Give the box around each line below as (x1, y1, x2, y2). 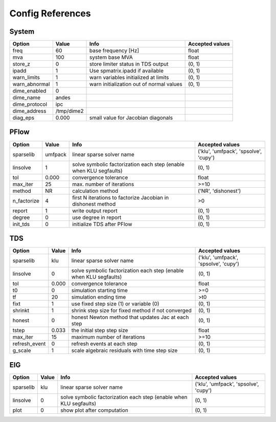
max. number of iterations (72, 181, 134, 188)
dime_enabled (12, 87, 47, 95)
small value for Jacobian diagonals (89, 114, 173, 121)
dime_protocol (12, 101, 48, 108)
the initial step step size (71, 327, 128, 334)
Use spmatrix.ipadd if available (89, 67, 164, 74)
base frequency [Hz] (89, 47, 140, 54)
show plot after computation (60, 407, 129, 414)
